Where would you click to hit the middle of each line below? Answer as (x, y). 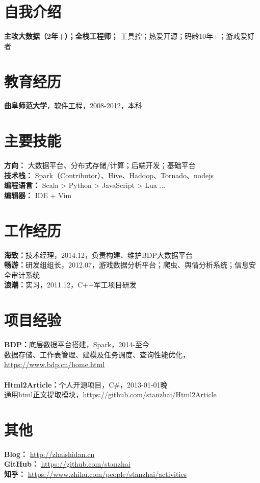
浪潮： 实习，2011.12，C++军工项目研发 (70, 285)
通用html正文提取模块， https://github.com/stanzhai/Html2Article (110, 394)
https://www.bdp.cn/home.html (55, 364)
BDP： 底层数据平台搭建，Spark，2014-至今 (77, 344)
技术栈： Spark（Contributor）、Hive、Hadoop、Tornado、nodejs (109, 175)
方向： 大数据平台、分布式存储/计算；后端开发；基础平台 (100, 165)
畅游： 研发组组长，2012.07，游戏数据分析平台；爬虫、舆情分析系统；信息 (126, 265)
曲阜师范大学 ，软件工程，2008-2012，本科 (73, 105)
